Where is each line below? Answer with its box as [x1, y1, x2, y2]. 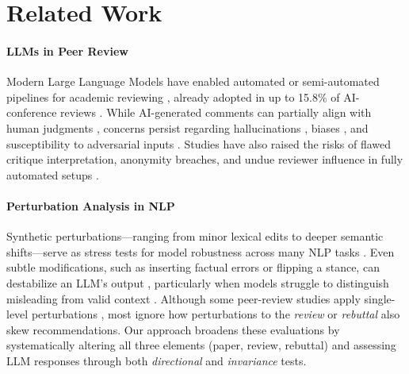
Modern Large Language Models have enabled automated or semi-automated [6, 73, 380, 90]
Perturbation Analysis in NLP [6, 197, 175, 214]
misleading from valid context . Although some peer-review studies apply [6, 290, 361, 307]
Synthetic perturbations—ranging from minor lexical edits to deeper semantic [6, 228, 384, 245]
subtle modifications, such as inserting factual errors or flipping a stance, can [6, 259, 380, 276]
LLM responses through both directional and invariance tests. [6, 352, 307, 368]
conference [6, 104, 57, 121]
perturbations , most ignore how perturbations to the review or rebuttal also [31, 306, 400, 322]
